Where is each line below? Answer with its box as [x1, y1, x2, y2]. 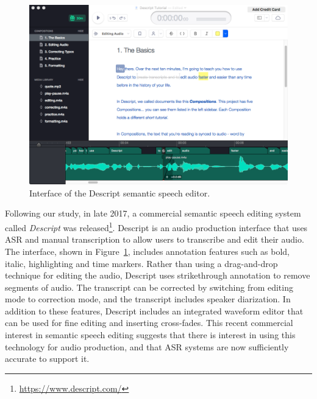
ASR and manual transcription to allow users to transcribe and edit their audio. [5, 233, 304, 246]
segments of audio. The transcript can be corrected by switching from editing [5, 280, 293, 293]
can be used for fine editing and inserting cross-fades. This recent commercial [5, 316, 293, 329]
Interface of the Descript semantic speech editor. [29, 186, 210, 199]
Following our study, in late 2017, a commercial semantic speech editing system [5, 207, 301, 220]
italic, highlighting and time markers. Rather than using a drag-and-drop [5, 257, 278, 269]
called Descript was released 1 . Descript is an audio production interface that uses [5, 220, 308, 234]
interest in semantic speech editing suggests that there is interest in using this [5, 328, 296, 341]
